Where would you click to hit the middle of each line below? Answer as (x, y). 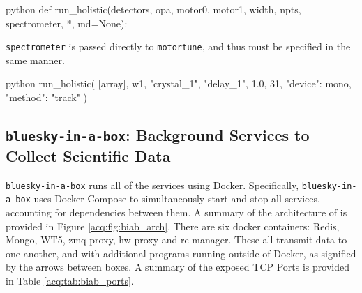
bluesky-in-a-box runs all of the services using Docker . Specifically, (152, 185)
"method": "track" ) (47, 97)
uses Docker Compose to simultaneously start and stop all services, (177, 198)
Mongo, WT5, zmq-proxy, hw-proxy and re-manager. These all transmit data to (176, 240)
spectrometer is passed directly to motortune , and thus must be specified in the (178, 46)
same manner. (35, 60)
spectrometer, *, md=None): (67, 23)
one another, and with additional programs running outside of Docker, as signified (181, 253)
